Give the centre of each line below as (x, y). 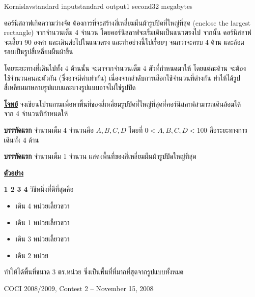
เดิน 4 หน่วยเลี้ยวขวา (42, 205)
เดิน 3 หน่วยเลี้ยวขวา (42, 239)
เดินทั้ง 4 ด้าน (22, 139)
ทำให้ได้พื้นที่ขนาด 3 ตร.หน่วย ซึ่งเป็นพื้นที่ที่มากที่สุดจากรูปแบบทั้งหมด (94, 272)
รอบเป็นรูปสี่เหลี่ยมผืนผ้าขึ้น (39, 51)
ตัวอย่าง (14, 172)
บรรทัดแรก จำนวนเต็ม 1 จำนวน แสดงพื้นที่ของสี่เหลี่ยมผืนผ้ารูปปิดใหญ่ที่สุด (100, 156)
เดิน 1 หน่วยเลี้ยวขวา (42, 222)
